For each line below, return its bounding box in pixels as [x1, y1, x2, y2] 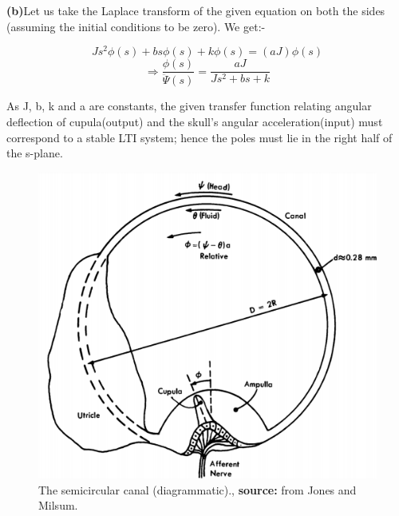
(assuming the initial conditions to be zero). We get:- [6, 18, 266, 34]
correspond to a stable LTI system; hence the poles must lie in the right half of [6, 129, 393, 145]
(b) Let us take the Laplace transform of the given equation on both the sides [6, 2, 385, 18]
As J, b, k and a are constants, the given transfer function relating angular [6, 97, 372, 114]
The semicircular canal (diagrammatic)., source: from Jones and [38, 481, 357, 498]
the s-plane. [6, 145, 63, 161]
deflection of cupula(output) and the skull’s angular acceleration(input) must [6, 113, 383, 129]
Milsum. [38, 497, 78, 514]
